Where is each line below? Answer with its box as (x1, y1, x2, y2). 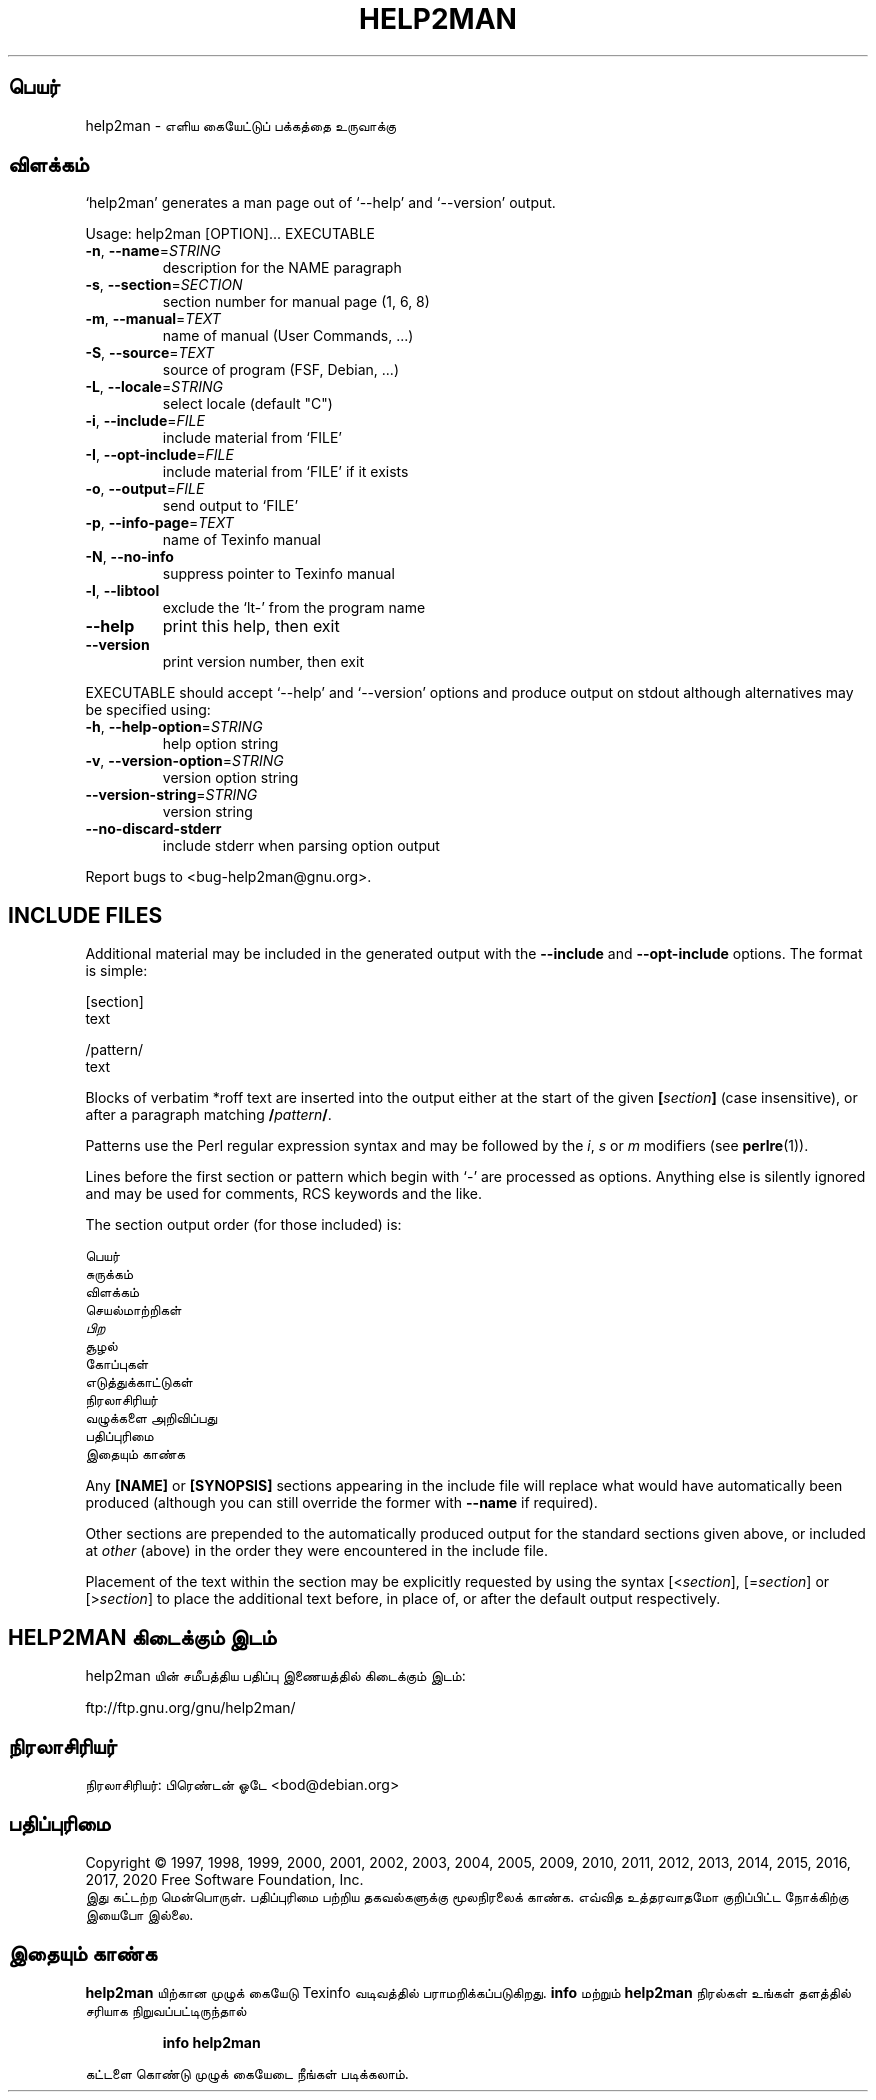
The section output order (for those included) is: (85, 1216, 402, 1234)
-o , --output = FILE (85, 480, 205, 498)
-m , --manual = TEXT (85, 310, 221, 328)
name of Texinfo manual (162, 531, 321, 549)
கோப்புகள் (85, 1355, 149, 1373)
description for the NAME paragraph (162, 259, 402, 277)
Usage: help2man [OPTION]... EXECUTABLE (85, 225, 376, 243)
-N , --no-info (85, 548, 174, 566)
